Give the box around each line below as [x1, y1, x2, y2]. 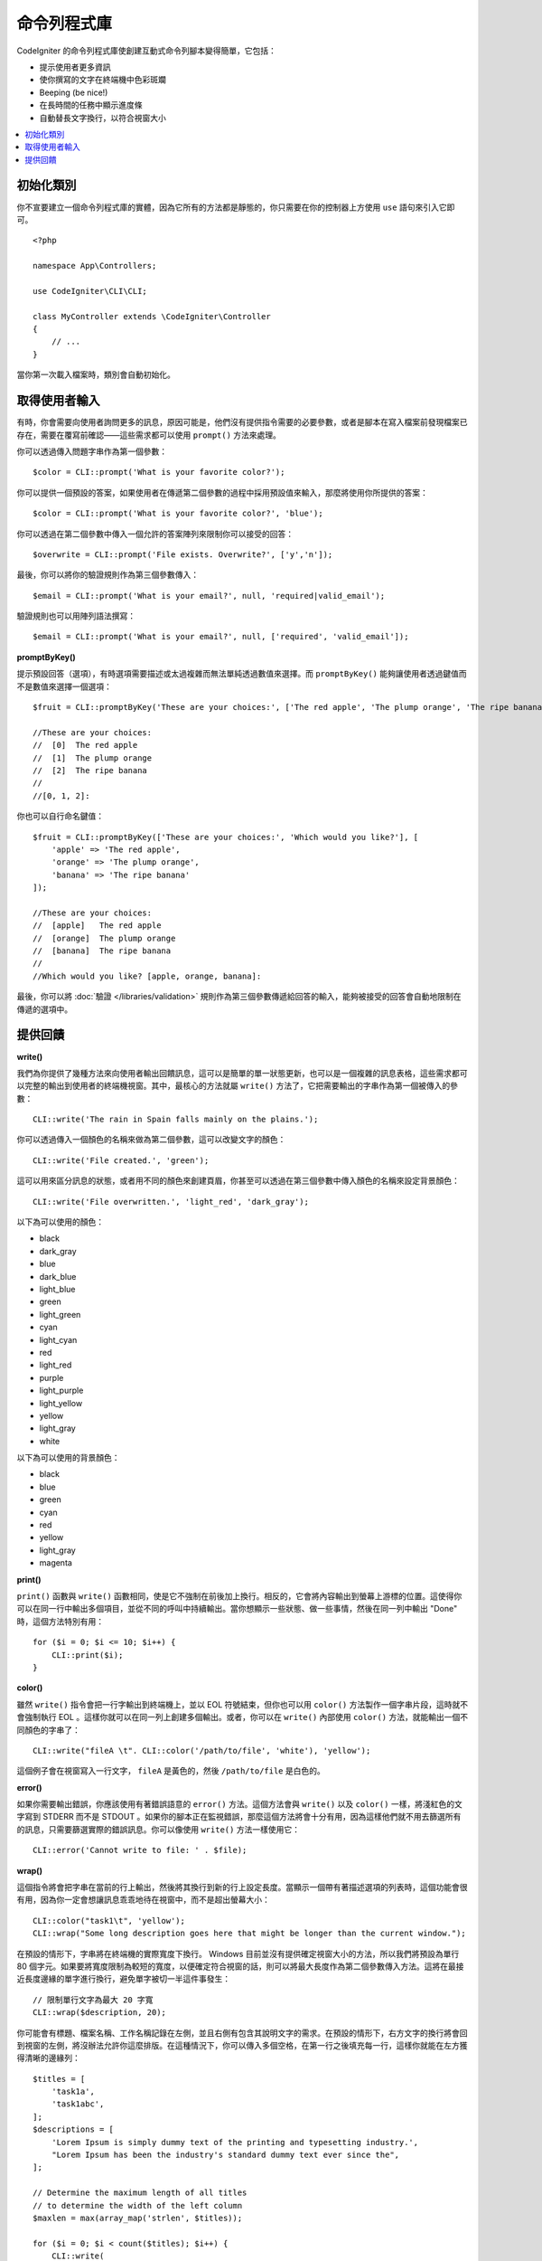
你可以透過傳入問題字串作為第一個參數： [16, 446, 167, 457]
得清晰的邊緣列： [16, 2053, 80, 2064]
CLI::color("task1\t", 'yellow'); [33, 1916, 185, 1925]
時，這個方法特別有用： [16, 1615, 104, 1627]
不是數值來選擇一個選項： [16, 681, 112, 692]
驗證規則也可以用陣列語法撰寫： [16, 610, 135, 621]
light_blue [39, 1284, 76, 1294]
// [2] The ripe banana [33, 765, 148, 775]
